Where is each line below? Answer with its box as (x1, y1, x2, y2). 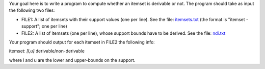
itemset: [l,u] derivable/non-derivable (9, 48, 85, 54)
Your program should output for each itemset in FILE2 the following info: (9, 39, 155, 45)
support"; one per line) (21, 23, 67, 29)
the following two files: (9, 7, 55, 13)
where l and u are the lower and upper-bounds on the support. (9, 57, 135, 63)
